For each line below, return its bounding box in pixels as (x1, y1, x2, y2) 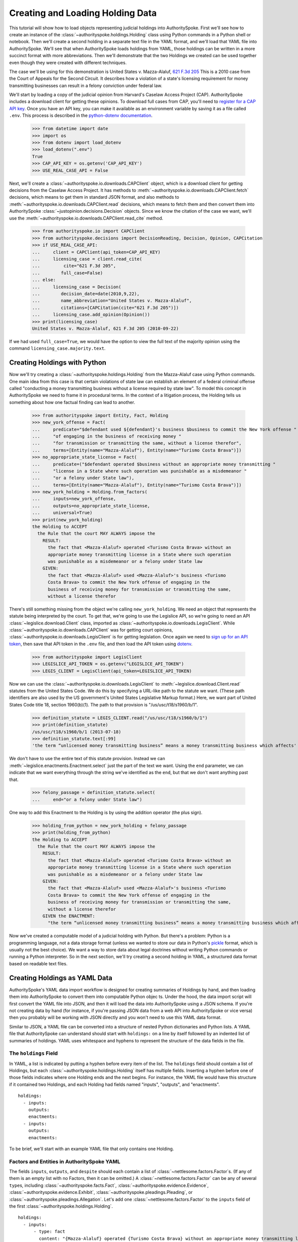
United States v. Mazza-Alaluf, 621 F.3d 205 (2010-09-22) (32, 325, 179, 331)
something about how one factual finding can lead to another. (9, 399, 135, 405)
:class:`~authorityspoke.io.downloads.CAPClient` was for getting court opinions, (9, 627, 173, 633)
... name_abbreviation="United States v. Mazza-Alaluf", (32, 298, 192, 304)
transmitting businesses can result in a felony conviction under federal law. (9, 82, 162, 88)
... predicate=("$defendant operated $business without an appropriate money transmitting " (32, 461, 276, 467)
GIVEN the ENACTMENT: (42, 913, 95, 919)
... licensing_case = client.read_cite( (32, 256, 143, 262)
